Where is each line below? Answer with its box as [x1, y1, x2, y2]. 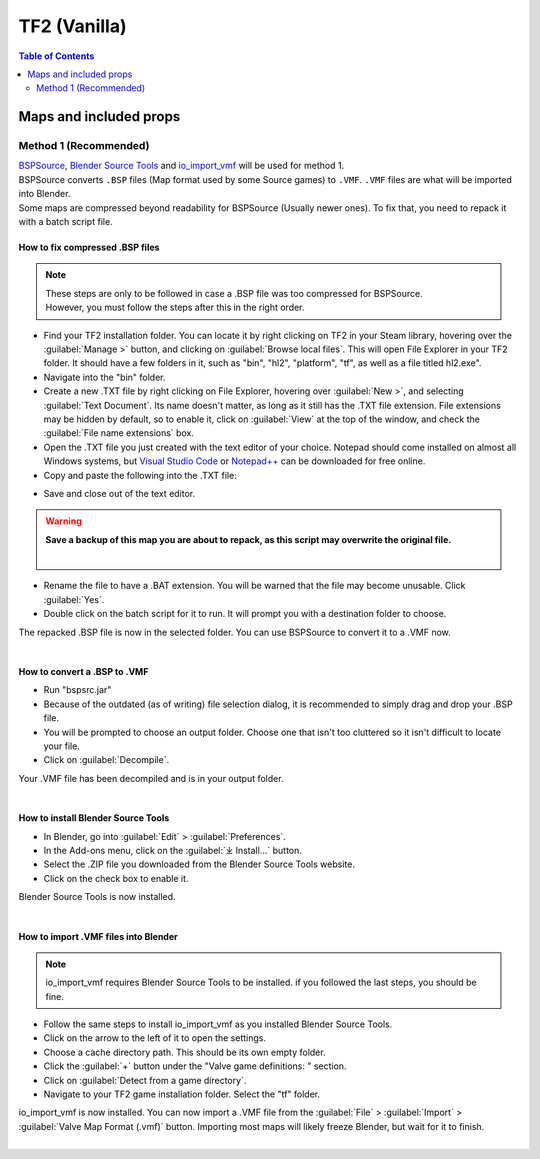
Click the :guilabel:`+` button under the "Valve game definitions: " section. [43, 1060, 347, 1072]
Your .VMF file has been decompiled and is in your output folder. [18, 772, 284, 784]
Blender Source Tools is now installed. [18, 891, 176, 903]
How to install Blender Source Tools [18, 812, 170, 824]
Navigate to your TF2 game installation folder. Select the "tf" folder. [43, 1088, 321, 1100]
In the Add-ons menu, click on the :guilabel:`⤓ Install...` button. [43, 844, 302, 856]
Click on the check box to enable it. [43, 872, 189, 884]
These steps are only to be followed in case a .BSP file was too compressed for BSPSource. [45, 287, 424, 299]
